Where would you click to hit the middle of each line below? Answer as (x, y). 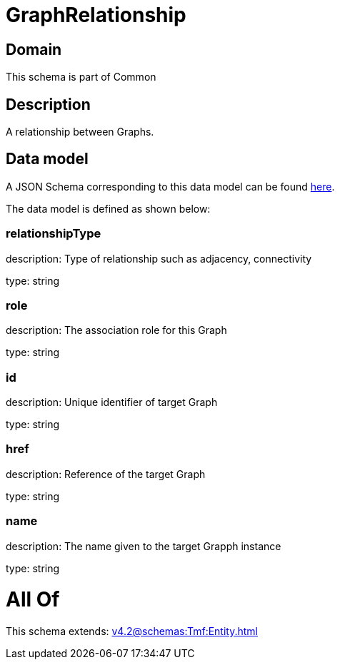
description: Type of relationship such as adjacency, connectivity (159, 258)
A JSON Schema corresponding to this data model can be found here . (170, 186)
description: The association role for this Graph (116, 330)
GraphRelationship (96, 15)
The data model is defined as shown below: (108, 208)
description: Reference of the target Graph (106, 474)
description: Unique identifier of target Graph (112, 402)
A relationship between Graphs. (80, 132)
